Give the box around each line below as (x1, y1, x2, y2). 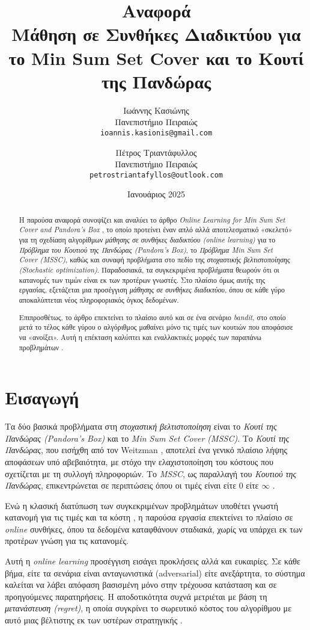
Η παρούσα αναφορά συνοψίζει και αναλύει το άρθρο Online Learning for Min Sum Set (19, 214, 285, 224)
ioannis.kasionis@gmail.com (100, 128, 213, 137)
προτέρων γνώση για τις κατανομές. (5, 534, 129, 547)
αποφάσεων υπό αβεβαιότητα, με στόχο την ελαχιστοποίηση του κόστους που (5, 455, 273, 468)
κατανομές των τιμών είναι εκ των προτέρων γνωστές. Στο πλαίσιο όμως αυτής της (19, 274, 266, 285)
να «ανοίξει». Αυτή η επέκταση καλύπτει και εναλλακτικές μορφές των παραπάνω (19, 332, 261, 342)
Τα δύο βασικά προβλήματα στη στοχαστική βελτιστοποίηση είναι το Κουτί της (5, 420, 277, 433)
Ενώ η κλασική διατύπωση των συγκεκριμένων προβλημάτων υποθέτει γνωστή (5, 499, 279, 511)
